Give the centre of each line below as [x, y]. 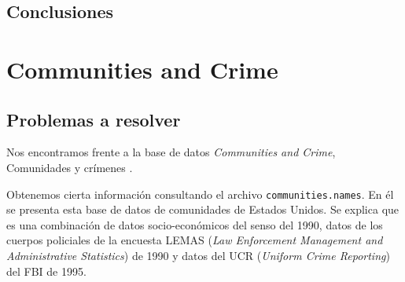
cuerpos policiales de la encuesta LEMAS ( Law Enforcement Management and [195, 240]
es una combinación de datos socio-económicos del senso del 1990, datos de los [195, 224]
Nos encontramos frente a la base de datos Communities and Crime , [171, 152]
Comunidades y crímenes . [70, 167]
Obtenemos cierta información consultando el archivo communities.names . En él [200, 194]
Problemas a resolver [94, 119]
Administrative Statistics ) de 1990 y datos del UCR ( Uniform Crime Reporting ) [198, 255]
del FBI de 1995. [46, 271]
